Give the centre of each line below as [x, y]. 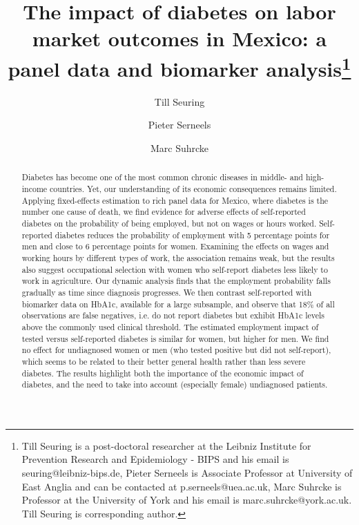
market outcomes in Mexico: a [179, 38]
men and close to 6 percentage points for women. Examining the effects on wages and [175, 246]
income [35, 189]
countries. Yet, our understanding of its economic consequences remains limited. [193, 189]
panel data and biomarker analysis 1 [179, 67]
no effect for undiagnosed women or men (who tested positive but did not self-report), [176, 350]
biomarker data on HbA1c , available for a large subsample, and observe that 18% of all [178, 304]
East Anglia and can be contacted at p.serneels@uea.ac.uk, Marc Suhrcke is [182, 486]
